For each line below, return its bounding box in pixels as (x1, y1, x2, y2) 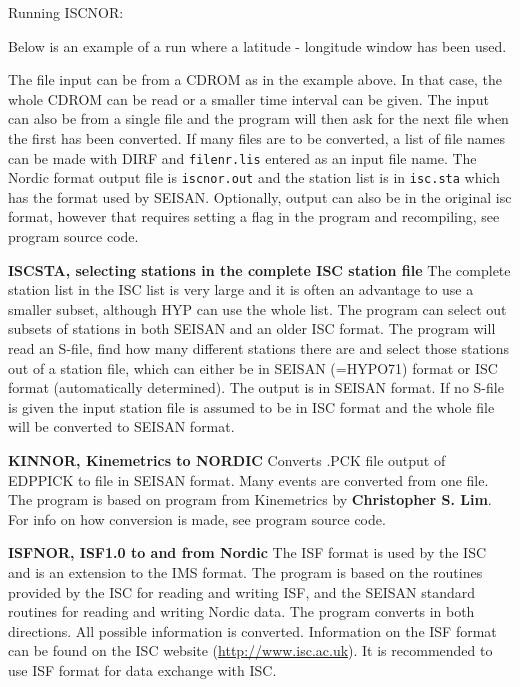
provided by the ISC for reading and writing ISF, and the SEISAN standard (8, 581, 476, 602)
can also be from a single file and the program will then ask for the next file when (8, 108, 509, 129)
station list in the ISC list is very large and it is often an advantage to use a (8, 279, 474, 300)
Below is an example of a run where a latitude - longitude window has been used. (8, 35, 507, 56)
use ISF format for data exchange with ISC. (8, 659, 277, 680)
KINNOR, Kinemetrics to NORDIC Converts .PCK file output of (8, 450, 446, 470)
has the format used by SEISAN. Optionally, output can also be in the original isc (8, 186, 512, 207)
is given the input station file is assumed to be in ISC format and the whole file (8, 396, 495, 417)
